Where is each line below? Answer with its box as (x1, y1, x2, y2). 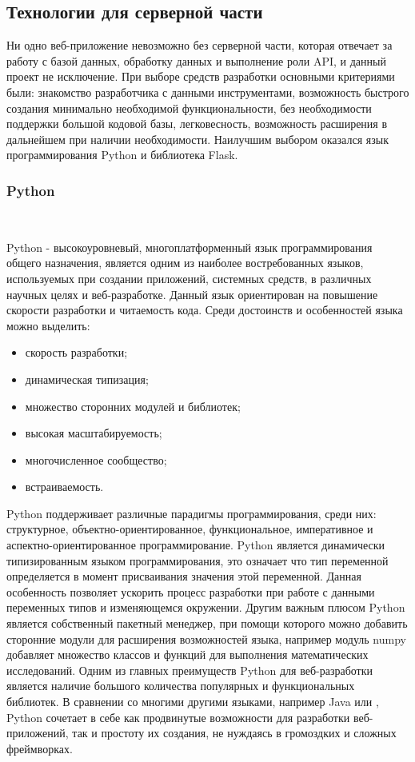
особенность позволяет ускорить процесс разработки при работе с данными (6, 583, 375, 600)
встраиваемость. (25, 478, 104, 495)
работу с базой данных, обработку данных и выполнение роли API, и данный (6, 52, 386, 69)
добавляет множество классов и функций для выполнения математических (6, 646, 369, 663)
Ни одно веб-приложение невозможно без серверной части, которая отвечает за (6, 37, 393, 54)
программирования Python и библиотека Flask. (6, 146, 238, 163)
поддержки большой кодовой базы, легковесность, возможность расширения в (6, 115, 388, 132)
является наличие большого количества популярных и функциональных (6, 677, 355, 694)
